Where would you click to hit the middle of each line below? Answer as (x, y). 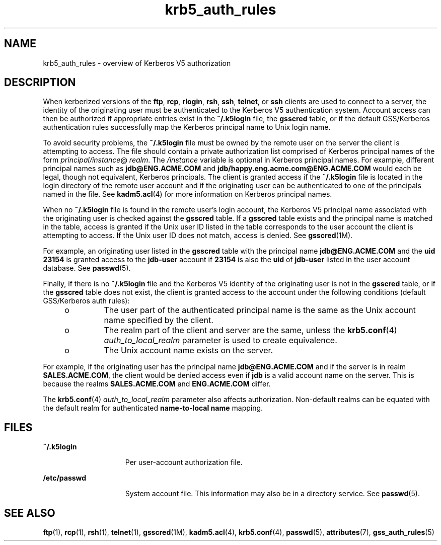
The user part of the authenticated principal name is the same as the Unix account (260, 310)
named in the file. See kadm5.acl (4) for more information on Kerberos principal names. (188, 194)
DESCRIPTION (40, 83)
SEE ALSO (30, 513)
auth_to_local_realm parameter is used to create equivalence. (220, 340)
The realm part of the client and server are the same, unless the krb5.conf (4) (250, 330)
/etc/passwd (65, 478)
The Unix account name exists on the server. (189, 351)
